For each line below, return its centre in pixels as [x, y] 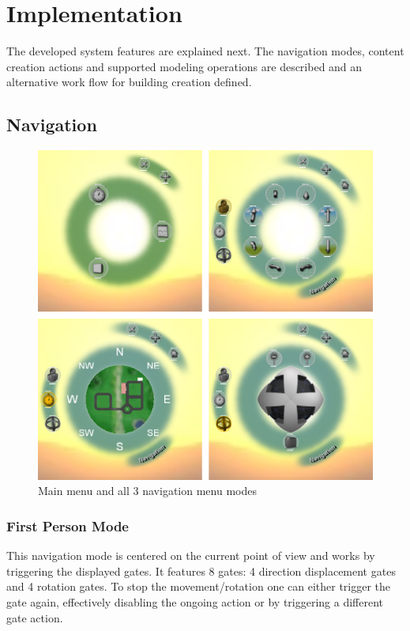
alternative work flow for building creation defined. [129, 82]
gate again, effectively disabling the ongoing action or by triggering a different [195, 602]
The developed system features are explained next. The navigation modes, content [205, 51]
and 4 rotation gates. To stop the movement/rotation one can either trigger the [199, 586]
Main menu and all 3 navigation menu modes [147, 491]
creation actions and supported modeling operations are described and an [184, 66]
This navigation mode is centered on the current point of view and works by [191, 555]
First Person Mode [68, 526]
